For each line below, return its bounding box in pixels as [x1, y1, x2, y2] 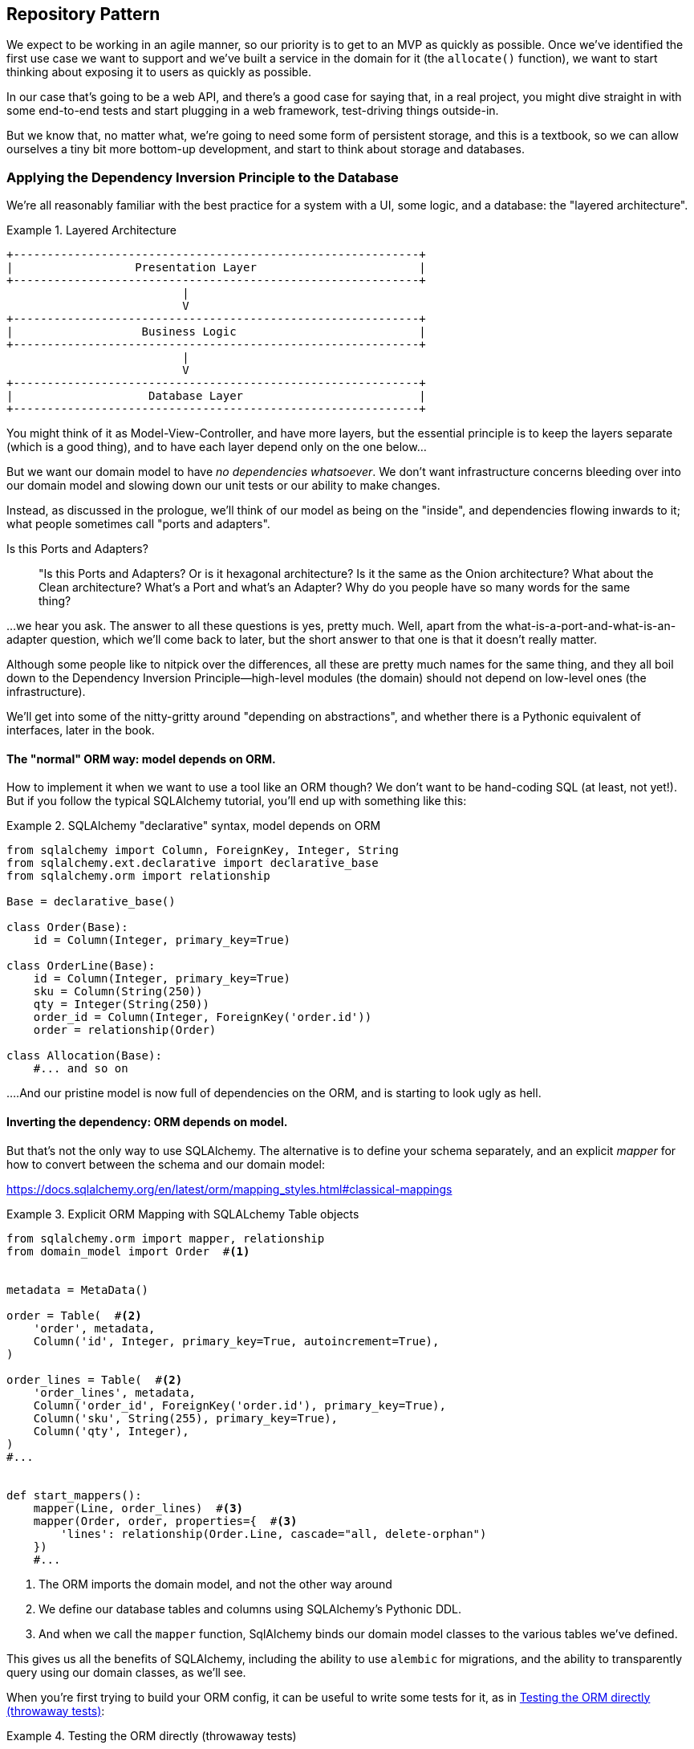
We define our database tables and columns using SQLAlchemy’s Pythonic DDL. [39, 1601, 462, 1616]
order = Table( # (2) [6, 1308, 142, 1322]
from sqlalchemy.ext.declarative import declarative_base [6, 856, 379, 870]
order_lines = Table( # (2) [6, 1373, 183, 1386]
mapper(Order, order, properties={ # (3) [33, 1514, 298, 1527]
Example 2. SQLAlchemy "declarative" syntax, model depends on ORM [6, 819, 381, 833]
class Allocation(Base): [6, 1049, 162, 1063]
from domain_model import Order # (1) [6, 1244, 250, 1258]
